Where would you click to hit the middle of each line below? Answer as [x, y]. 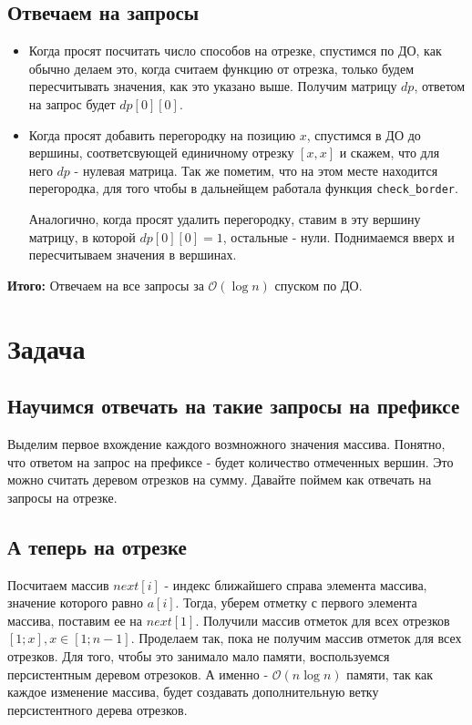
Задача [46, 347]
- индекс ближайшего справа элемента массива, [296, 584]
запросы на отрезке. [62, 497]
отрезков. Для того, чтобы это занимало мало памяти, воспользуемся [199, 655]
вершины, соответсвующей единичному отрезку [161, 153]
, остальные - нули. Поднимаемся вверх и [339, 236]
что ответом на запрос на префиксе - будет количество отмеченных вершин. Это [231, 461]
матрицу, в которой [82, 236]
